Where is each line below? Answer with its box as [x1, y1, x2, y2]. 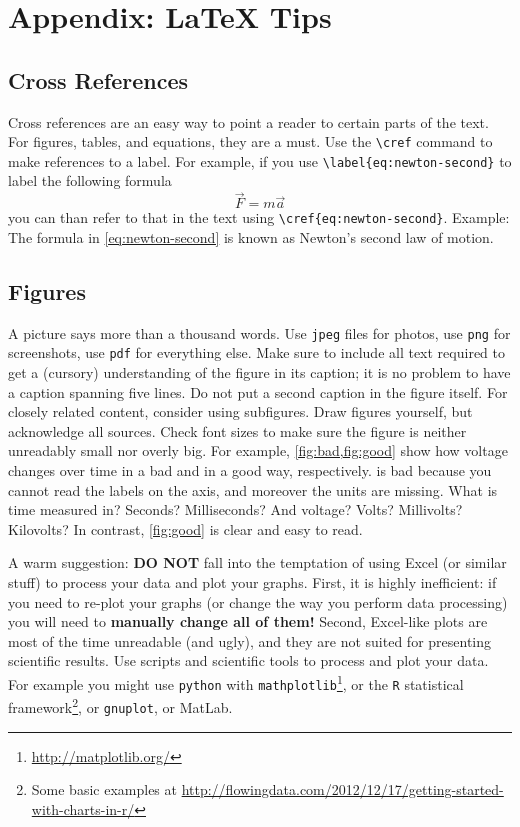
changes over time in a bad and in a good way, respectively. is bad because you [8, 460, 492, 481]
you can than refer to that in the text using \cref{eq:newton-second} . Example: [8, 207, 510, 228]
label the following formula [8, 170, 172, 191]
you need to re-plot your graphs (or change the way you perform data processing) [8, 591, 508, 612]
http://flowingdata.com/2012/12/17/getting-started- [181, 779, 504, 800]
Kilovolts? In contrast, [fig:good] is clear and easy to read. [8, 518, 363, 539]
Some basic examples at [31, 779, 177, 800]
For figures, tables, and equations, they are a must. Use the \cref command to [8, 131, 493, 152]
